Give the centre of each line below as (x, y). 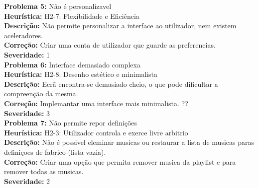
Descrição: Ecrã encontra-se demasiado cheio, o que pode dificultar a (111, 84)
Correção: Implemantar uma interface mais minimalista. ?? (96, 103)
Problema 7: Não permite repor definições (71, 123)
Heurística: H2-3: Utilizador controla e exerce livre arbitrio (96, 132)
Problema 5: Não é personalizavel (58, 6)
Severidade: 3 (27, 113)
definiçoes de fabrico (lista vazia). (55, 152)
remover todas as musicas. (44, 171)
